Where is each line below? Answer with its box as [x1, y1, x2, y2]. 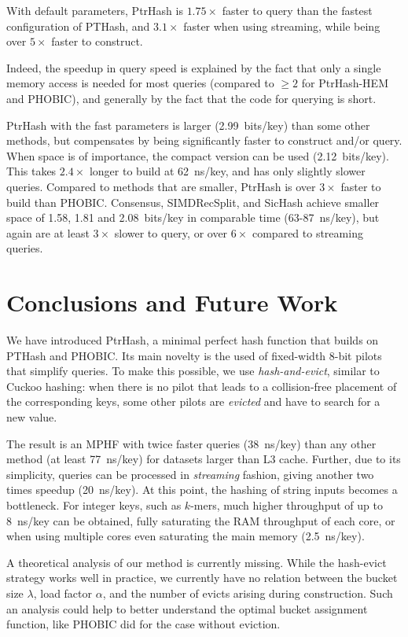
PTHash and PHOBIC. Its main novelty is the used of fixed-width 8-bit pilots [6, 347, 382, 363]
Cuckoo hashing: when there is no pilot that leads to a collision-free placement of [6, 377, 397, 394]
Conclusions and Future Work [6, 286, 338, 318]
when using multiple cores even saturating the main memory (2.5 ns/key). [6, 528, 365, 544]
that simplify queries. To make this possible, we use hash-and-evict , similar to [6, 363, 380, 379]
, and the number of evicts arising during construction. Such [102, 584, 393, 601]
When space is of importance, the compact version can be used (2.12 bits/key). [6, 147, 389, 164]
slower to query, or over [114, 224, 228, 241]
